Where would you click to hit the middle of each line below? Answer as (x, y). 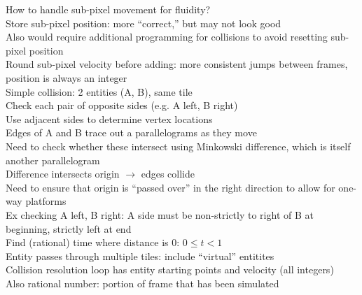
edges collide (168, 174)
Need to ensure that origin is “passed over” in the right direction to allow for (170, 187)
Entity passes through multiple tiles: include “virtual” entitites (140, 256)
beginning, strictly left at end (69, 228)
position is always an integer (67, 77)
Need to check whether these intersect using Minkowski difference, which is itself (178, 146)
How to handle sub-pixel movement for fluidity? (108, 9)
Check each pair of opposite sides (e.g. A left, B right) (122, 105)
